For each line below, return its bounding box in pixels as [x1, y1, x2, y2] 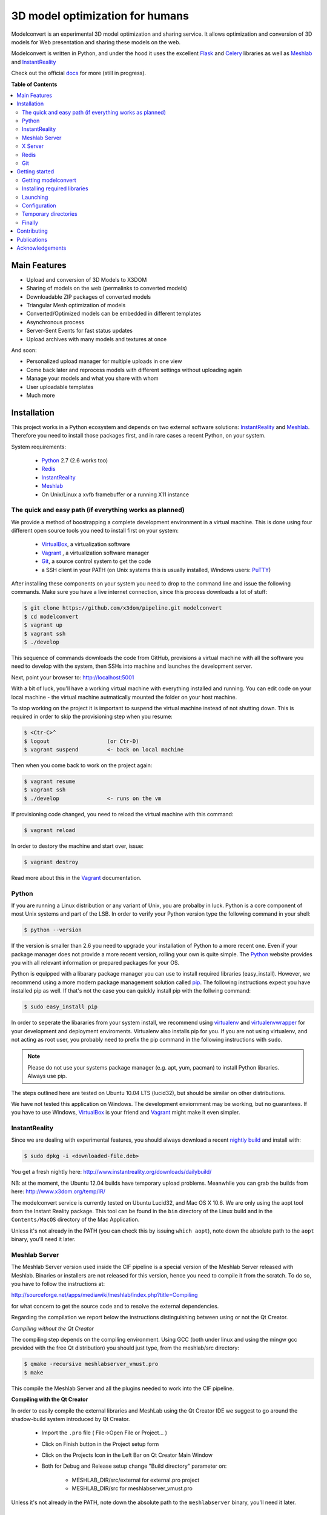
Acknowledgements [16, 244, 67, 251]
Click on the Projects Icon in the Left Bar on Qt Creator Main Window [41, 1451, 213, 1459]
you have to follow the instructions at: [11, 1280, 105, 1288]
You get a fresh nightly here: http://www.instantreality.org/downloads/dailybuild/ [11, 1168, 212, 1176]
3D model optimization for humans [11, 9, 189, 22]
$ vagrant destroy [24, 858, 79, 865]
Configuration [22, 202, 57, 209]
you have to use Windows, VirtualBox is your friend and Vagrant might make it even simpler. [11, 1109, 240, 1116]
